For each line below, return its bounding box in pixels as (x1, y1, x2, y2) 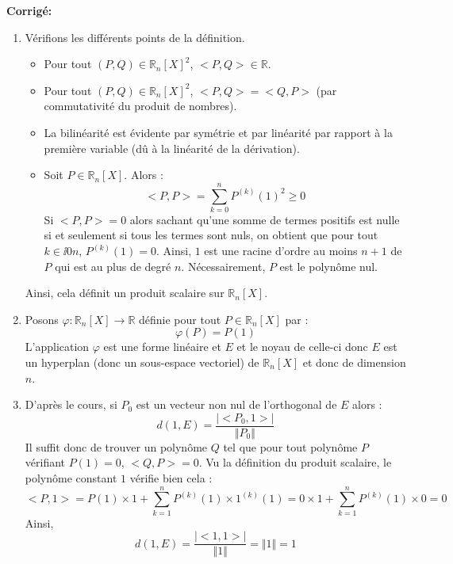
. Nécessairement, (181, 257, 266, 274)
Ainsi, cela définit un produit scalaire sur (25, 284, 225, 301)
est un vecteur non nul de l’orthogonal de (136, 396, 337, 413)
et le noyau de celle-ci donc (236, 338, 368, 355)
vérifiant (25, 454, 66, 471)
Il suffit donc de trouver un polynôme (25, 438, 208, 455)
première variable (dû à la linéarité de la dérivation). (44, 139, 300, 156)
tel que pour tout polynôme (223, 438, 358, 455)
